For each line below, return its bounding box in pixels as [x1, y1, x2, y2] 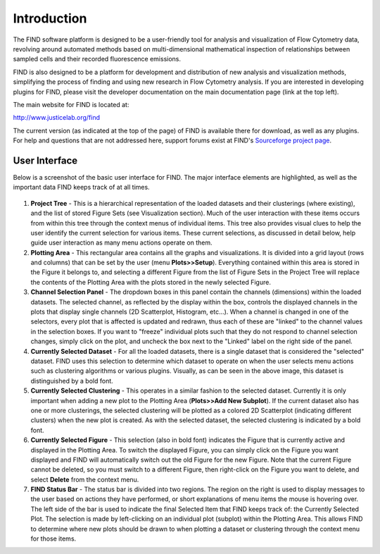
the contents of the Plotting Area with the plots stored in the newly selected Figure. [30, 278, 271, 286]
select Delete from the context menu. [30, 475, 139, 484]
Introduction [13, 11, 87, 26]
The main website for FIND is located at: [13, 100, 129, 109]
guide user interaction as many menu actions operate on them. [30, 238, 213, 247]
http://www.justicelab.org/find [13, 113, 101, 122]
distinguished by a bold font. [30, 376, 114, 385]
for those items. [30, 534, 77, 543]
